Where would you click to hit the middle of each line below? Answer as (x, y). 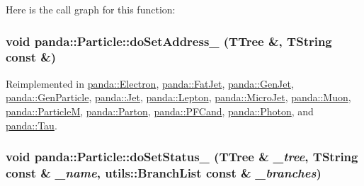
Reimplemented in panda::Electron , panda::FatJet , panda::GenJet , (150, 83)
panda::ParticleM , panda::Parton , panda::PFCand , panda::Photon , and (160, 111)
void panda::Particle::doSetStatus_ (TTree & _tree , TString (182, 157)
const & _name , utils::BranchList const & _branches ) (164, 172)
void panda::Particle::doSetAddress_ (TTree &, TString (169, 41)
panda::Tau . (32, 125)
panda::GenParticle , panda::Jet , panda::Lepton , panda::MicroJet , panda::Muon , (178, 97)
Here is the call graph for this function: (91, 9)
